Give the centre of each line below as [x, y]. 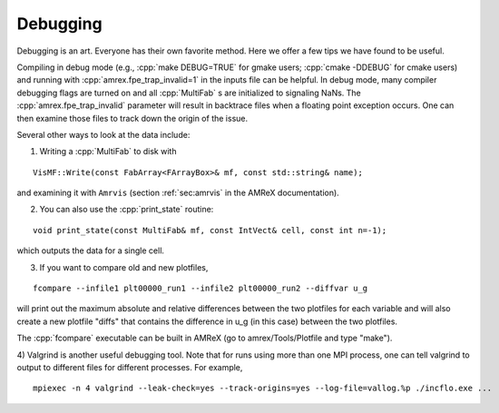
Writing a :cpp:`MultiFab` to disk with [108, 152]
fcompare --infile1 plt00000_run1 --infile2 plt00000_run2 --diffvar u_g [201, 289]
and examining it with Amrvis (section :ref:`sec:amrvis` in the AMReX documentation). [178, 193]
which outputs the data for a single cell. [91, 251]
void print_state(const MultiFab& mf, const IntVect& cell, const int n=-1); [210, 230]
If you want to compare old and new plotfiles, [124, 267]
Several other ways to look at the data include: [103, 134]
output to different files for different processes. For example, [130, 367]
